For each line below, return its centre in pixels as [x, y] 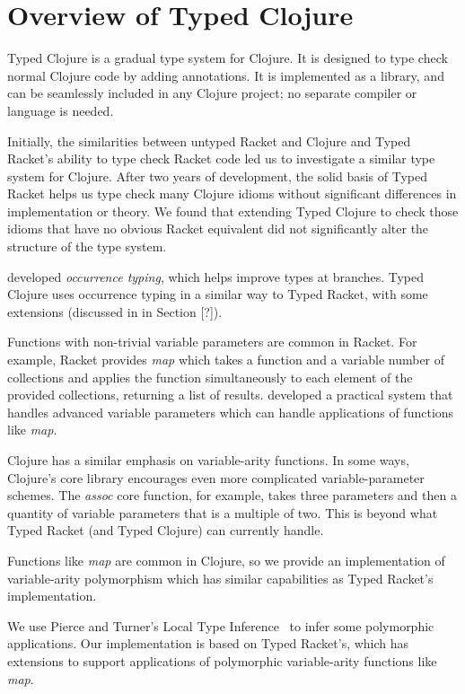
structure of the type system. [87, 246]
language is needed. [61, 110]
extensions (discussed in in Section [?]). [115, 311]
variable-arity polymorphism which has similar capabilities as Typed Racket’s [220, 578]
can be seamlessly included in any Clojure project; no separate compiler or [212, 93]
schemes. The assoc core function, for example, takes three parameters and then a [232, 495]
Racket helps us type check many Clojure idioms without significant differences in [232, 193]
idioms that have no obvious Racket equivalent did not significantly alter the [218, 228]
